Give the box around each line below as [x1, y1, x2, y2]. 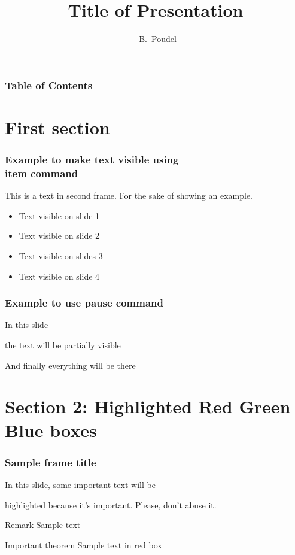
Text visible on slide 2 [19, 229, 100, 242]
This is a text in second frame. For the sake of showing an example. [5, 189, 253, 202]
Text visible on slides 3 [19, 249, 103, 262]
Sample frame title [5, 454, 96, 469]
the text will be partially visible [5, 338, 121, 351]
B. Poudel [139, 32, 177, 45]
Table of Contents [5, 77, 93, 92]
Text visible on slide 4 [19, 269, 100, 282]
